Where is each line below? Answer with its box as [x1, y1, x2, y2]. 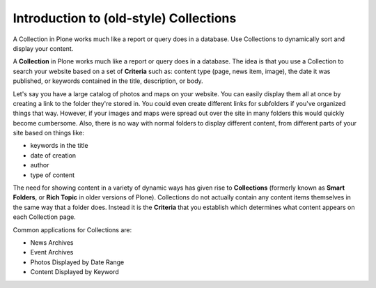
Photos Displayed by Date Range [30, 258, 125, 266]
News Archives [30, 238, 74, 247]
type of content [30, 171, 75, 179]
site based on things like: [13, 129, 85, 137]
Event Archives [30, 248, 74, 257]
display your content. [13, 44, 74, 52]
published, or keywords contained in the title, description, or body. [13, 77, 203, 85]
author [30, 161, 49, 169]
